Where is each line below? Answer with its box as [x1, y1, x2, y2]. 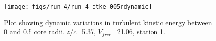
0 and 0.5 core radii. [4, 27, 64, 37]
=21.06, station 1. [111, 27, 165, 37]
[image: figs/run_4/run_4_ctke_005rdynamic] [4, 3, 152, 10]
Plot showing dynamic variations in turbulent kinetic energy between [4, 17, 212, 27]
